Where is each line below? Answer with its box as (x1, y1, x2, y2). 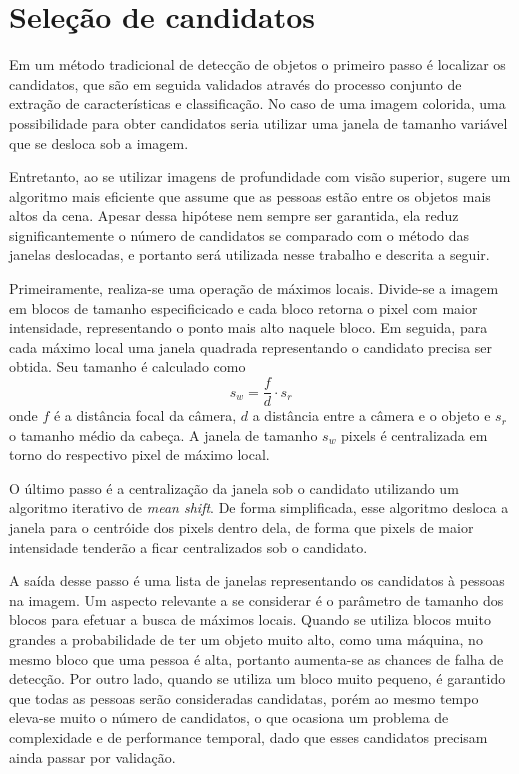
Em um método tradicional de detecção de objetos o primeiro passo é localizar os (9, 54, 506, 75)
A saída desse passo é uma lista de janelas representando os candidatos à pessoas (9, 570, 505, 591)
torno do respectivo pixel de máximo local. (9, 444, 270, 465)
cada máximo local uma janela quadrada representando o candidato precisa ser (9, 336, 493, 357)
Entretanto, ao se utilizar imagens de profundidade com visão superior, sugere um (9, 166, 511, 187)
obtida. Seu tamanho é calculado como (9, 356, 246, 377)
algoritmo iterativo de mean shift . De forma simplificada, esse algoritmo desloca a (9, 497, 509, 518)
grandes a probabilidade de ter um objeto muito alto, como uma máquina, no (9, 629, 483, 650)
